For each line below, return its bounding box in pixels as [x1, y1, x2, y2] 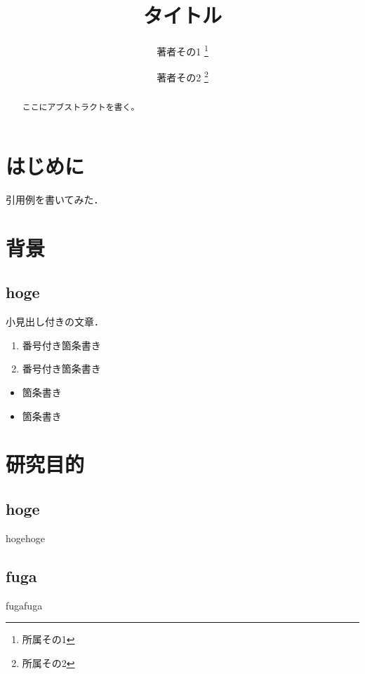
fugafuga [6, 598, 43, 612]
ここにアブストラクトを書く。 [22, 101, 140, 113]
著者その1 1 [157, 42, 208, 58]
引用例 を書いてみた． [6, 192, 104, 207]
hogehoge [6, 530, 45, 545]
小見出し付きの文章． [6, 314, 104, 329]
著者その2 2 [157, 68, 208, 85]
